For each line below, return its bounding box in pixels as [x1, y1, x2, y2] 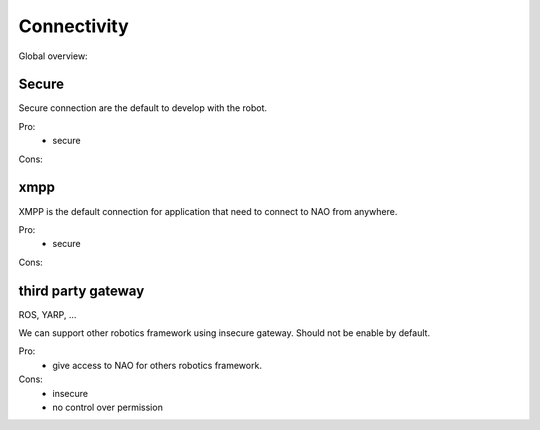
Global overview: [18, 50, 89, 62]
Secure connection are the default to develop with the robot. [18, 102, 268, 114]
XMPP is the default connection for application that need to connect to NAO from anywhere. [18, 205, 398, 217]
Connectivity [18, 15, 129, 37]
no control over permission [52, 401, 164, 413]
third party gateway [18, 282, 145, 299]
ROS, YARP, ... [18, 308, 77, 320]
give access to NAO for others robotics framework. [52, 359, 262, 371]
